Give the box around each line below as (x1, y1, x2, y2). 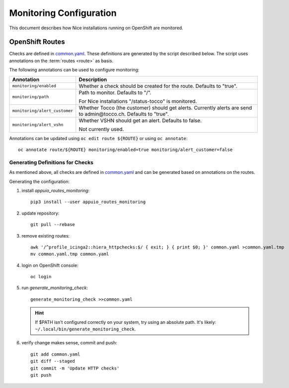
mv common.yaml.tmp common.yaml (30, 251, 109, 257)
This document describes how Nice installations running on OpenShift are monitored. (9, 25, 183, 31)
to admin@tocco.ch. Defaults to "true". (78, 110, 169, 117)
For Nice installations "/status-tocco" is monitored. (78, 97, 197, 104)
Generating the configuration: (9, 178, 70, 184)
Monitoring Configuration (9, 7, 117, 18)
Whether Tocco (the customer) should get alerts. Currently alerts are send (78, 104, 252, 111)
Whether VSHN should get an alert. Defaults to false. (78, 117, 202, 124)
